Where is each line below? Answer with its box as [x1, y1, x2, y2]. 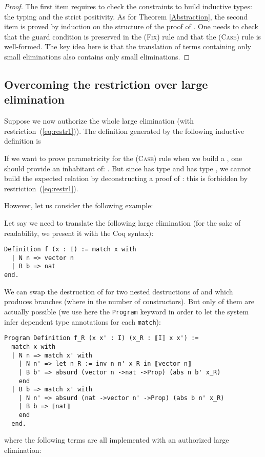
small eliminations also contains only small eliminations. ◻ [4, 51, 190, 62]
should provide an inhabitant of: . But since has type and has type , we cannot [4, 163, 252, 173]
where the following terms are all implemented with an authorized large [4, 434, 229, 445]
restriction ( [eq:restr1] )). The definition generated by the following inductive [4, 125, 244, 136]
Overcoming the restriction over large [4, 76, 208, 92]
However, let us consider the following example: [4, 200, 153, 211]
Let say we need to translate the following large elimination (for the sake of [4, 217, 241, 228]
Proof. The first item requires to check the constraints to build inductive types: [4, 1, 252, 11]
